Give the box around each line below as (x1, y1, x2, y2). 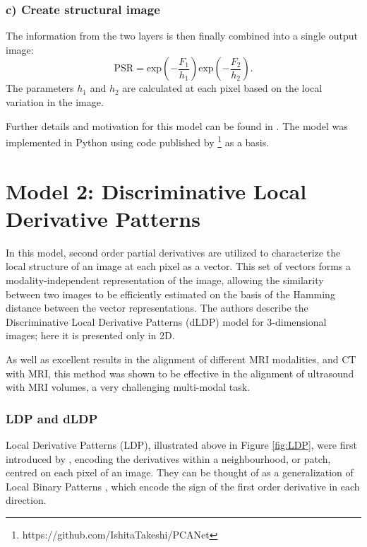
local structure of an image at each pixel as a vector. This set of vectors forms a (6, 259, 351, 273)
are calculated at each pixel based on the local (122, 81, 323, 95)
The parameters (6, 81, 74, 95)
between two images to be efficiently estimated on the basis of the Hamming (6, 286, 335, 301)
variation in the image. (6, 95, 104, 109)
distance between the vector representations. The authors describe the (6, 300, 308, 315)
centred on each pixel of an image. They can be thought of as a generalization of (6, 465, 354, 480)
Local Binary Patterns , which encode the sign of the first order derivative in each (6, 478, 360, 493)
